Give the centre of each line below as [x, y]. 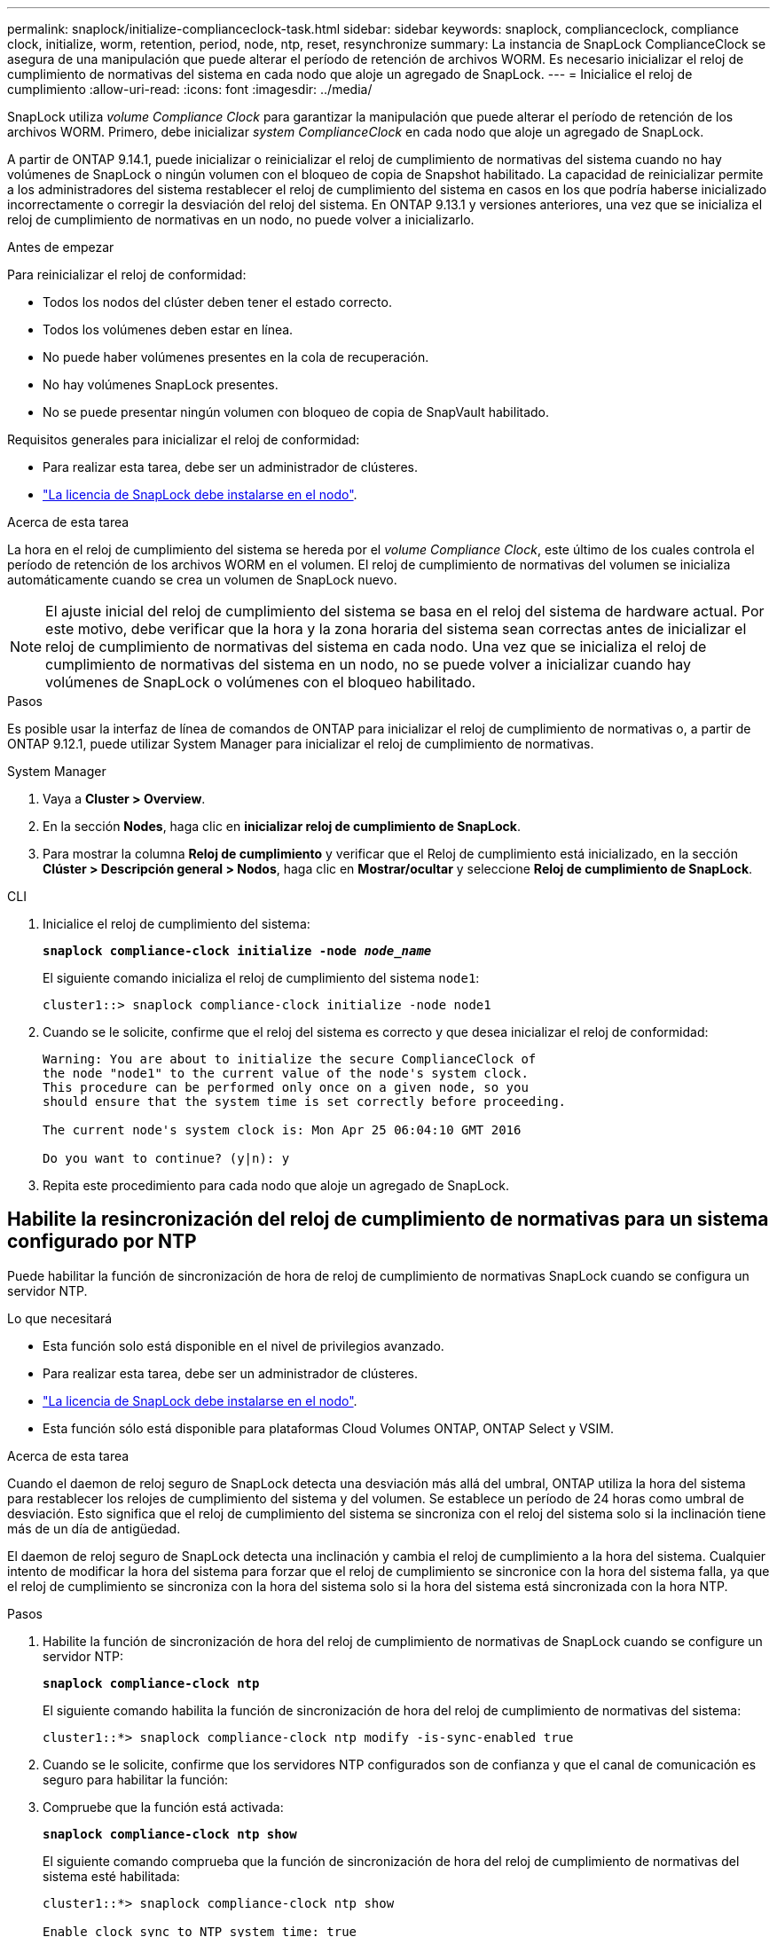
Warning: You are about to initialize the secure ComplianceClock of [290, 1059]
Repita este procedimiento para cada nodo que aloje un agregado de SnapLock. [276, 1185]
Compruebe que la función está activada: [163, 1807]
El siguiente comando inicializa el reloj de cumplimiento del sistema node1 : [261, 978]
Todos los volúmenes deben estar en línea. [168, 329]
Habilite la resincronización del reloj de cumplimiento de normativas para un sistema [388, 1219]
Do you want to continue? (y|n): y [166, 1158]
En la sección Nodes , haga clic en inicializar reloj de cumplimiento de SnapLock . [282, 826]
